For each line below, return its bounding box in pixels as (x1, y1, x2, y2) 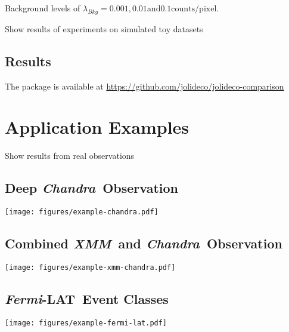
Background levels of (5, 2, 80, 14)
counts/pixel (171, 5, 217, 13)
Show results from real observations (5, 149, 135, 162)
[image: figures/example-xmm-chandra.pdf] (5, 263, 176, 272)
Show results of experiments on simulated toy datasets (5, 22, 203, 35)
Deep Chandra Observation (5, 179, 179, 197)
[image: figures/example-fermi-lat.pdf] (5, 318, 167, 327)
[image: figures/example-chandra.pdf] (5, 208, 159, 217)
